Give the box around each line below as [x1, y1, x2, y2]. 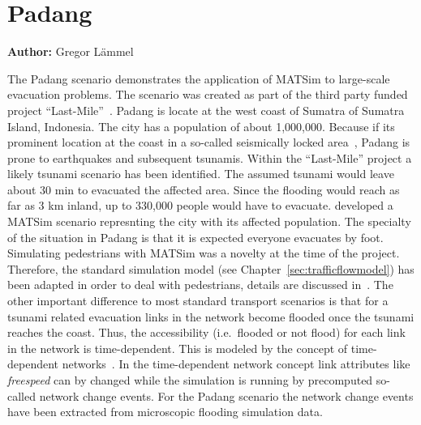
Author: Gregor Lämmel [7, 43, 134, 60]
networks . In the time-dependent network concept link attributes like [62, 355, 410, 372]
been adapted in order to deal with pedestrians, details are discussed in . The [7, 276, 393, 293]
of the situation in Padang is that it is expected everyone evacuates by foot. [7, 228, 384, 245]
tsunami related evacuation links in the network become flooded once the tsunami [7, 308, 415, 325]
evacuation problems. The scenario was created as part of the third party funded [7, 86, 408, 103]
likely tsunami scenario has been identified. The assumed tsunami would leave [7, 165, 394, 182]
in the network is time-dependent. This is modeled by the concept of [7, 339, 348, 356]
